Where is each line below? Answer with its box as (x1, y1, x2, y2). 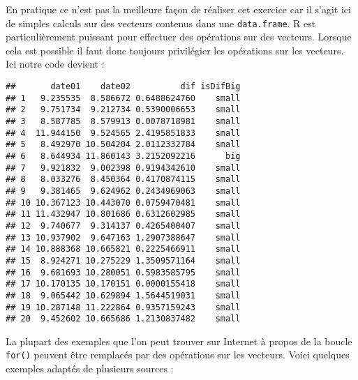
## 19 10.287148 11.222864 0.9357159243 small (6, 302, 241, 312)
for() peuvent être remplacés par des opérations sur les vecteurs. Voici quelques (6, 347, 350, 362)
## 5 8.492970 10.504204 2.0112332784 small (6, 139, 241, 150)
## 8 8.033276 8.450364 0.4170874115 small (6, 174, 241, 185)
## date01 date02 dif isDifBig (6, 82, 241, 92)
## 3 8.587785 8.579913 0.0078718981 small (6, 116, 241, 126)
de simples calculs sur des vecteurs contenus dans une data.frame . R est (6, 15, 316, 30)
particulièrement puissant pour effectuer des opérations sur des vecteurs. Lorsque (6, 29, 352, 44)
